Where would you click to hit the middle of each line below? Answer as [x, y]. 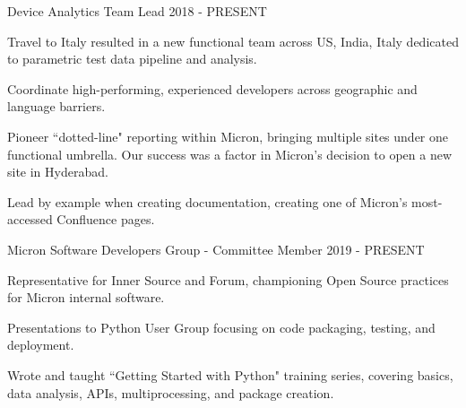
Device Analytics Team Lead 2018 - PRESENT [137, 11]
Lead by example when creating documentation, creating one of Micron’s [207, 201]
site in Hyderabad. [58, 172]
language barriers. [56, 106]
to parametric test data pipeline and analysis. [132, 59]
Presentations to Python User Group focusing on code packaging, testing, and [221, 327]
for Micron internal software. [86, 297]
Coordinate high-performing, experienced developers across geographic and [212, 88]
